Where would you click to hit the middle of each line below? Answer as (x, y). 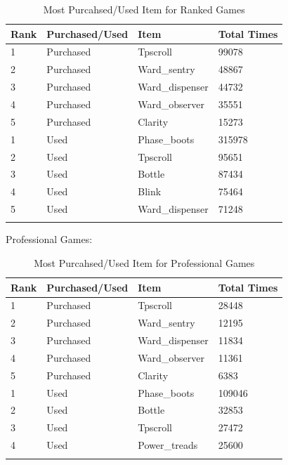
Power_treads (168, 445)
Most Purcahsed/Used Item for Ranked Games (144, 9)
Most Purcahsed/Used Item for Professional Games (144, 262)
